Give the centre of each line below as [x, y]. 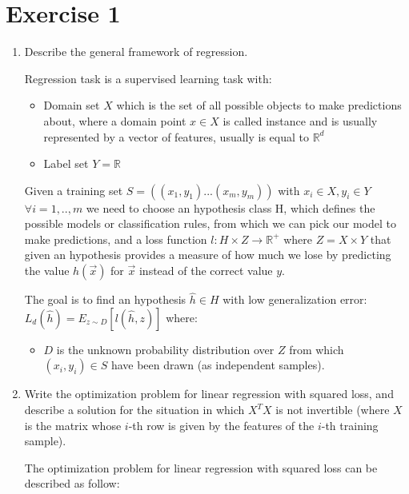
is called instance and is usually [300, 120]
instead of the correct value [206, 271]
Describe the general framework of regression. [136, 52]
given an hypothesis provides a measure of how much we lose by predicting [208, 255]
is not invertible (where [333, 410]
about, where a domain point [115, 120]
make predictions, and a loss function [116, 239]
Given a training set [74, 190]
